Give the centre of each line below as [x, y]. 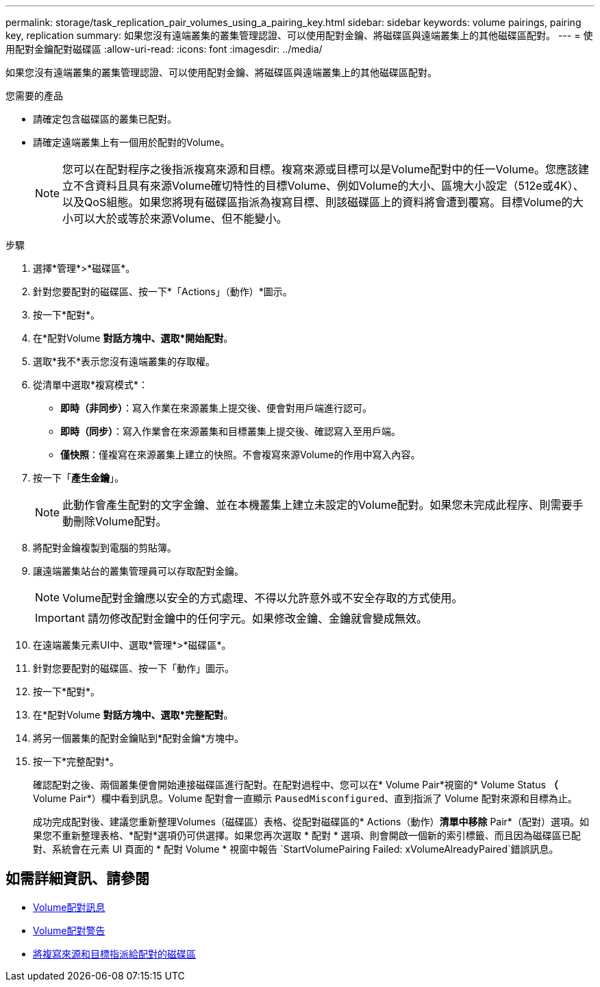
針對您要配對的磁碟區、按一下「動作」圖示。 [134, 668]
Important [60, 618]
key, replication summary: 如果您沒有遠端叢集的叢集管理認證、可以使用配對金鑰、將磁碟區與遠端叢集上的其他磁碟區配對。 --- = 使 [299, 35]
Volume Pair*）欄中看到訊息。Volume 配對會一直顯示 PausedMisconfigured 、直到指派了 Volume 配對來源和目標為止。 [305, 798]
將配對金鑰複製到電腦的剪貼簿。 [105, 548]
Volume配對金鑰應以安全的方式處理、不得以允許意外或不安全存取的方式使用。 [263, 598]
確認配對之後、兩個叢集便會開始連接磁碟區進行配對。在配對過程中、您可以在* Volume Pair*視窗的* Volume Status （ [296, 785]
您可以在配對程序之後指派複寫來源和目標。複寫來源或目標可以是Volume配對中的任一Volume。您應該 [321, 169]
